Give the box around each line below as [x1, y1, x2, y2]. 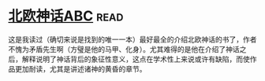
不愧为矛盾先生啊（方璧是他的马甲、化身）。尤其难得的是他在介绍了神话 [8, 44, 240, 53]
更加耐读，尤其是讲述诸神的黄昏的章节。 [14, 64, 147, 73]
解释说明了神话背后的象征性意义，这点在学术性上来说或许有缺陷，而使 [21, 54, 250, 64]
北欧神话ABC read [8, 7, 124, 25]
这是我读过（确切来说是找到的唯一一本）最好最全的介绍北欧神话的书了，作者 [8, 35, 257, 44]
